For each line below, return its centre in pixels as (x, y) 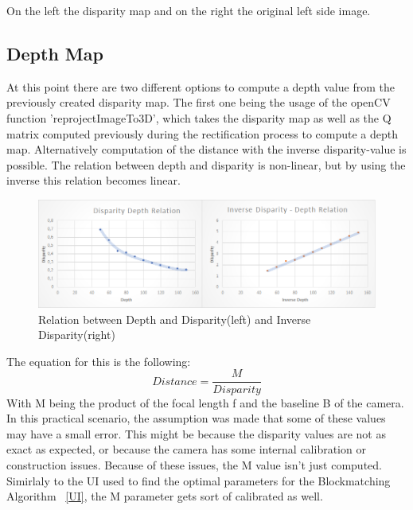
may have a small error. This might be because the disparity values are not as (196, 433)
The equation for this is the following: (99, 361)
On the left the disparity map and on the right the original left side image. (189, 10)
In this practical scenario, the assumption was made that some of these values (196, 418)
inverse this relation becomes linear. (94, 180)
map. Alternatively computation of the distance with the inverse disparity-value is (206, 149)
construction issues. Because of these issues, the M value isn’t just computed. (194, 464)
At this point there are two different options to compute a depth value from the (201, 86)
